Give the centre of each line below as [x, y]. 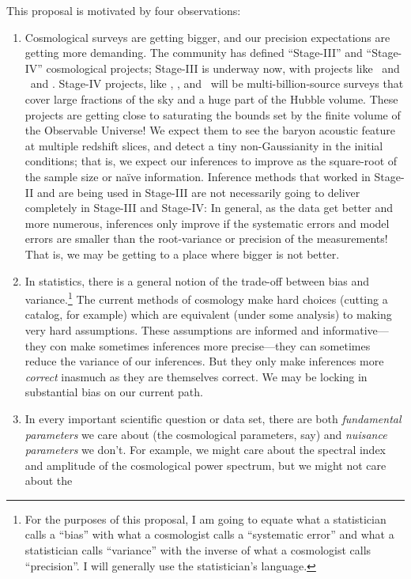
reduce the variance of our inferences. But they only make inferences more [204, 361]
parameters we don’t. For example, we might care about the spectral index [205, 450]
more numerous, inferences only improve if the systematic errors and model [207, 223]
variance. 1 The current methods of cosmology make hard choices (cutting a [206, 298]
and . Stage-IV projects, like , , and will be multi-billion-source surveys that [217, 83]
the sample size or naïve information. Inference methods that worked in [198, 176]
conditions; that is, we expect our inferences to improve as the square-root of [211, 161]
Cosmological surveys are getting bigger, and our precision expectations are [207, 37]
